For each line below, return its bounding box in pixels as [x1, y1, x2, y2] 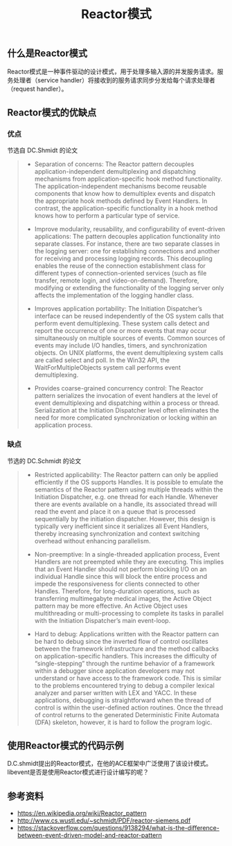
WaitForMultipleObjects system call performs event [34, 363, 181, 372]
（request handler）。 [7, 84, 68, 93]
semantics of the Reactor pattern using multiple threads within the [34, 485, 224, 494]
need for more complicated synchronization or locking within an [34, 413, 217, 422]
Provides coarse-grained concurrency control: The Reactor [34, 384, 204, 393]
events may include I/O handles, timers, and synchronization [34, 341, 208, 350]
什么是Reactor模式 [7, 48, 88, 60]
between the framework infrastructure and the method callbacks [34, 645, 220, 653]
